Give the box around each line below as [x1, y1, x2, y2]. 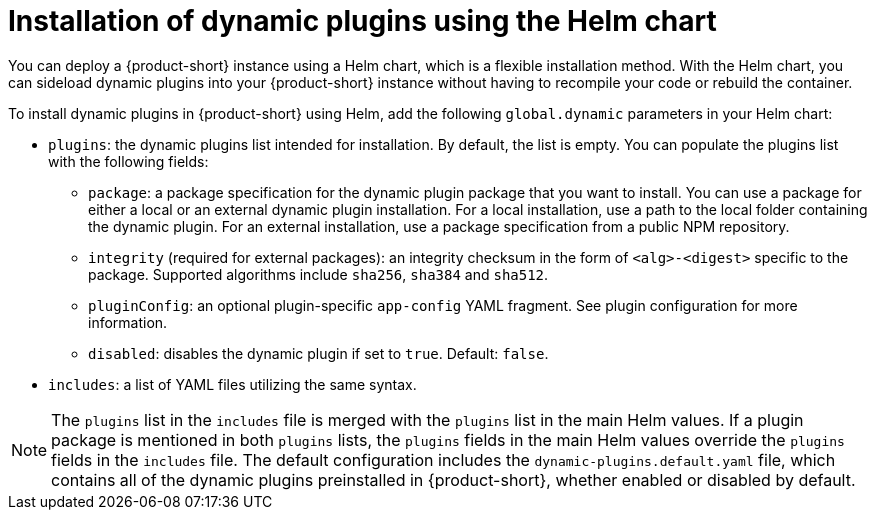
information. [88, 313, 168, 331]
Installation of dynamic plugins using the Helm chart [8, 4, 717, 38]
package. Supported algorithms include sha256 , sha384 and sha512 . [88, 265, 549, 283]
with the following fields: [48, 152, 209, 170]
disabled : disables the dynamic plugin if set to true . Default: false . [88, 344, 549, 362]
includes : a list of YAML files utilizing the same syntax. [48, 375, 417, 393]
